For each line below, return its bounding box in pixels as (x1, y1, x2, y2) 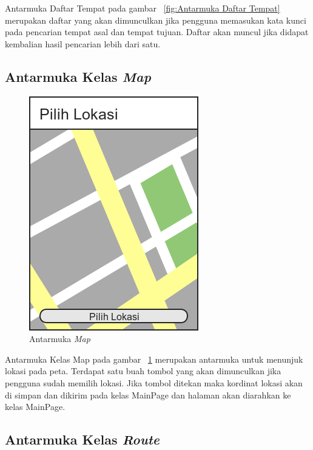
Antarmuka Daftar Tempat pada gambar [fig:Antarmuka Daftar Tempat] (5, 2, 280, 14)
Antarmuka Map (29, 332, 90, 345)
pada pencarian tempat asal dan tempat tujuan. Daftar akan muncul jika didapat (5, 25, 309, 38)
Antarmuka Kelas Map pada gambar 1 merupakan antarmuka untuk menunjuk (5, 352, 303, 365)
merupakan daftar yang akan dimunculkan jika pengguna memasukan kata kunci (5, 13, 306, 26)
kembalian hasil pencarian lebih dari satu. (5, 37, 161, 50)
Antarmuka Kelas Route (5, 430, 160, 449)
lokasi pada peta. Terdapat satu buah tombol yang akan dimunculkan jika (5, 364, 281, 377)
